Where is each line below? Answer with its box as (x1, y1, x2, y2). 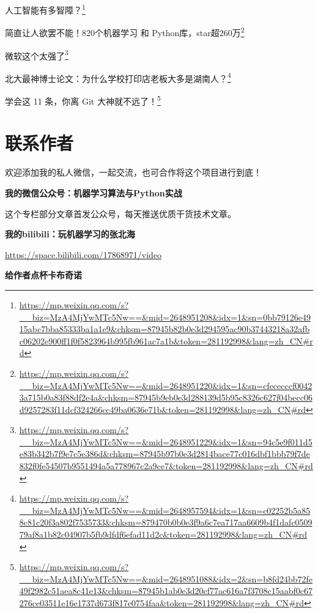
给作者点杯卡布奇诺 (5, 269, 82, 281)
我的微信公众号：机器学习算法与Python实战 (5, 186, 182, 199)
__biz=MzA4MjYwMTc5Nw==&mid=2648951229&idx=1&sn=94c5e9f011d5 (19, 435, 312, 448)
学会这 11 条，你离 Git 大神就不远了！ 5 (5, 93, 161, 107)
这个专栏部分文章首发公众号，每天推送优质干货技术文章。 (5, 207, 236, 220)
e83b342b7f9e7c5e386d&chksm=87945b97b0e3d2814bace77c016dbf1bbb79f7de (19, 447, 310, 460)
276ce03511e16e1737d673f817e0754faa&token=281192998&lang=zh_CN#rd (19, 596, 304, 609)
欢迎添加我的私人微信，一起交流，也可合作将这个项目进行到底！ (5, 166, 262, 179)
